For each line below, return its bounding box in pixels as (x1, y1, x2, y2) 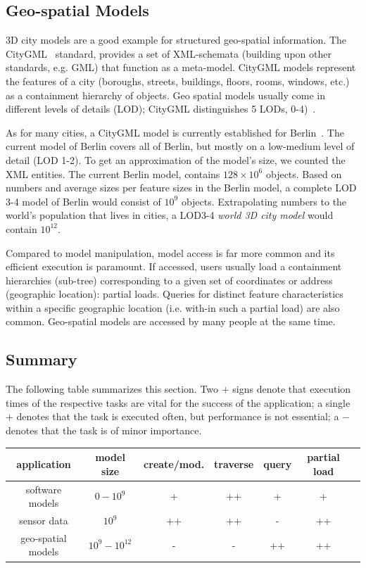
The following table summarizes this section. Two (6, 381, 219, 396)
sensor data (19, 513, 68, 528)
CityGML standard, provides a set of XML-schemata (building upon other (6, 46, 332, 61)
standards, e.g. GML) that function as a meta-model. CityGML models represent (6, 60, 356, 75)
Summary (6, 348, 77, 370)
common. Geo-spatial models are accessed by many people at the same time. (6, 314, 336, 329)
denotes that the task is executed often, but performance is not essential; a (16, 409, 339, 424)
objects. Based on (265, 166, 342, 181)
